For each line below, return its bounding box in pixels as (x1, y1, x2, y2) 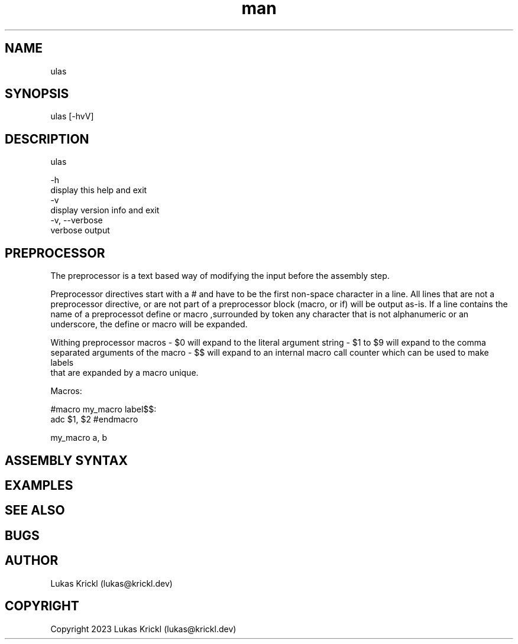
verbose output (50, 225, 110, 236)
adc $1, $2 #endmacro (50, 414, 138, 425)
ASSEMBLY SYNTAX (5, 453, 128, 468)
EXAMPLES (5, 477, 73, 493)
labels (50, 357, 74, 368)
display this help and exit (50, 185, 147, 196)
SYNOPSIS (5, 86, 69, 102)
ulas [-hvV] (50, 111, 94, 122)
